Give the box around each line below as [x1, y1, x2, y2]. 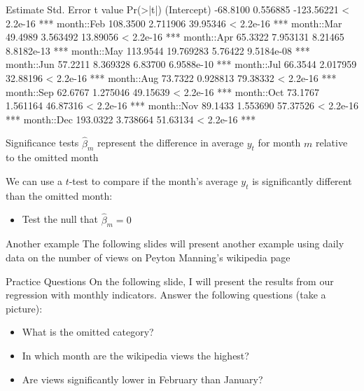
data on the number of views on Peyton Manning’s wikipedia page [6, 249, 290, 264]
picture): [6, 301, 43, 315]
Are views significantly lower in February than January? [22, 371, 263, 386]
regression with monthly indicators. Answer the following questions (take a [6, 287, 326, 302]
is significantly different [252, 173, 352, 188]
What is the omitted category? [22, 324, 154, 339]
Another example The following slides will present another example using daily [6, 236, 344, 251]
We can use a [6, 173, 62, 188]
